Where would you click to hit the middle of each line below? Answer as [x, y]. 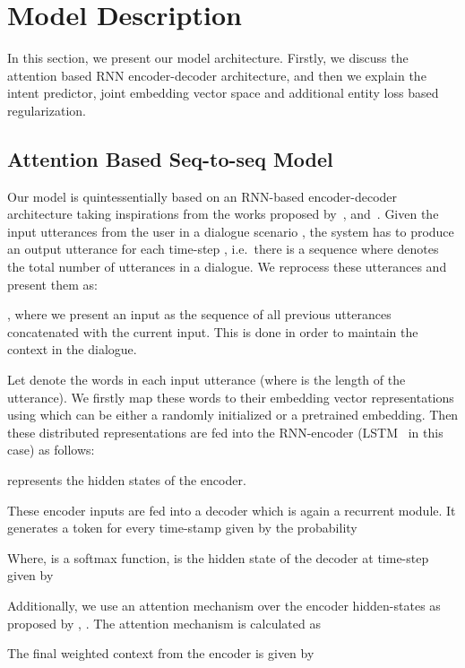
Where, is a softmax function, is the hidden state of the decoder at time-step [218, 557]
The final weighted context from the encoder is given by [161, 653]
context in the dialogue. [72, 349]
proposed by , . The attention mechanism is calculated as [164, 623]
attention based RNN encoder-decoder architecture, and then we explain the [217, 75]
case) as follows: [51, 450]
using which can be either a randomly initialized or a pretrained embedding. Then [233, 415]
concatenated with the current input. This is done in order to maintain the [213, 331]
